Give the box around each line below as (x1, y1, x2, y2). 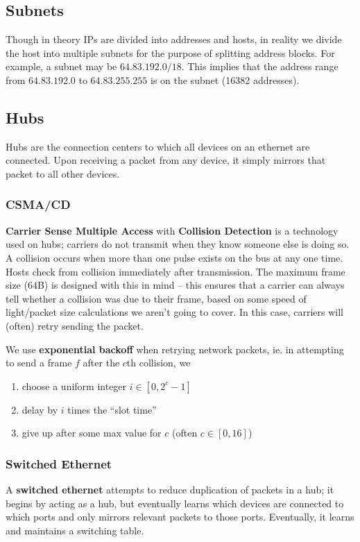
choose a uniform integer (22, 378, 127, 393)
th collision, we (126, 355, 191, 370)
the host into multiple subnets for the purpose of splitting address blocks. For (6, 45, 335, 60)
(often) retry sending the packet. (6, 318, 144, 332)
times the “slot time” (67, 402, 157, 416)
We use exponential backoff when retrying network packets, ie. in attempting (6, 341, 344, 356)
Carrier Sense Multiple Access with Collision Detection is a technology (6, 223, 338, 237)
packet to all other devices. (6, 166, 120, 180)
